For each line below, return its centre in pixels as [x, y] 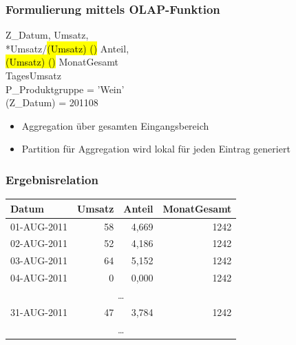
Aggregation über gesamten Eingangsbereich [115, 125]
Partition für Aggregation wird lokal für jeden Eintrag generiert [156, 149]
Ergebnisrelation [52, 179]
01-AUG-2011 [39, 226]
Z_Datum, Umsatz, [47, 35]
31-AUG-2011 [39, 312]
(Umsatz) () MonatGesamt [62, 62]
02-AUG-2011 [39, 243]
